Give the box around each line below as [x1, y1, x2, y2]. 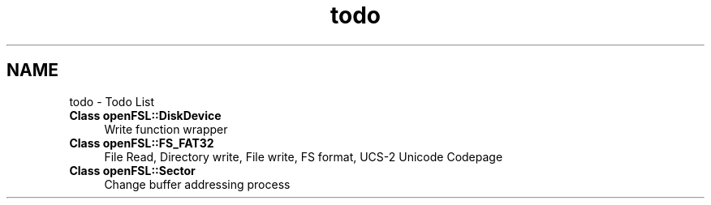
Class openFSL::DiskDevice [69, 108, 222, 122]
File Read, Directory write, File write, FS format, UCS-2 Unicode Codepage [104, 149, 503, 164]
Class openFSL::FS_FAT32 [69, 135, 214, 150]
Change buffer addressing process [104, 177, 291, 191]
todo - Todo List [69, 94, 155, 109]
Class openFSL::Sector [69, 163, 196, 177]
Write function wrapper [104, 122, 228, 136]
